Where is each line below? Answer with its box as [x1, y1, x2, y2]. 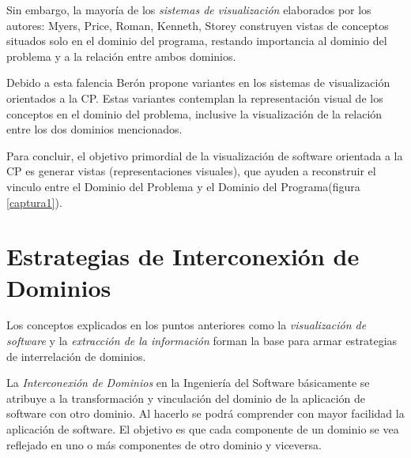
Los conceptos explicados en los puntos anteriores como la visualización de [6, 317, 367, 333]
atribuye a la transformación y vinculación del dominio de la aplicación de [6, 389, 366, 406]
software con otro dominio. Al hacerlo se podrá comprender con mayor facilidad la [6, 405, 405, 422]
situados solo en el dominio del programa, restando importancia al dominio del [6, 32, 387, 49]
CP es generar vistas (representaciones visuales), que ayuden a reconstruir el [6, 163, 376, 179]
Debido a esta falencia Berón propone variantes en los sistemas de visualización [6, 74, 390, 91]
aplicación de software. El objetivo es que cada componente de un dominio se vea [6, 421, 399, 437]
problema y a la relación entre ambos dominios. [6, 47, 236, 64]
